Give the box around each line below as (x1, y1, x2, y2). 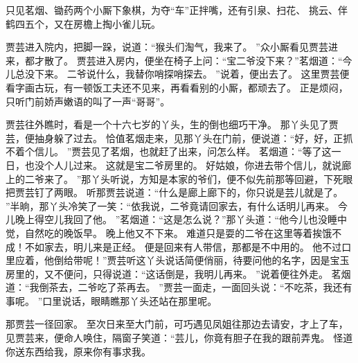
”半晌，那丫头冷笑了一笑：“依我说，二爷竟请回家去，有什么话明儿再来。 (6, 198, 335, 213)
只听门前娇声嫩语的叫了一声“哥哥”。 (6, 94, 170, 108)
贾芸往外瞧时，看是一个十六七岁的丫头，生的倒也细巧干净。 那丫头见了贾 (6, 117, 339, 132)
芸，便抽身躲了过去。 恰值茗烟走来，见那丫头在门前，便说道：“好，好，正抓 (6, 130, 353, 145)
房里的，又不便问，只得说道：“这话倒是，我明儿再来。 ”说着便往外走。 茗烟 (6, 266, 351, 281)
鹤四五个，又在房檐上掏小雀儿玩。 (6, 16, 161, 30)
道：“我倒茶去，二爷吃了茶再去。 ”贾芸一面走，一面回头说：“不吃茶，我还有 (6, 280, 352, 294)
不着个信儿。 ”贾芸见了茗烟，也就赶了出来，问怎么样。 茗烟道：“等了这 (6, 144, 332, 159)
